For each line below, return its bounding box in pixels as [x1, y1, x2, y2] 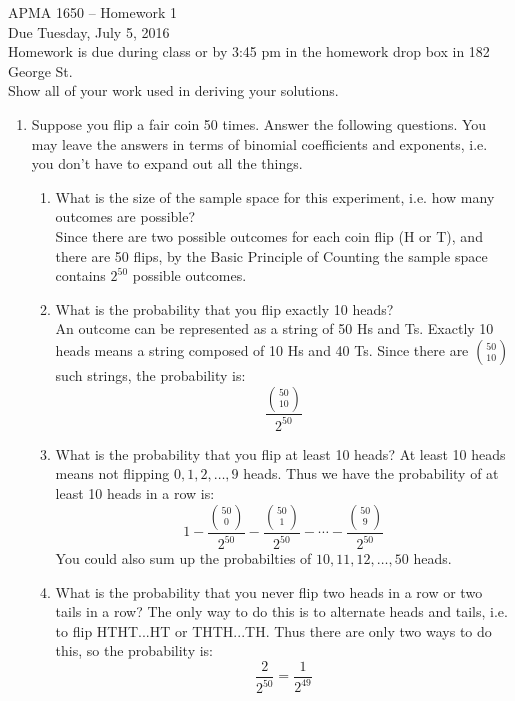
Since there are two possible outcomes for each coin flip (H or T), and [55, 225, 483, 246]
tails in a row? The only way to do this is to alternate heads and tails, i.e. [55, 601, 508, 622]
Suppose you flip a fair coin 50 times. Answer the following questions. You [31, 113, 487, 134]
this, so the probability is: [55, 640, 213, 661]
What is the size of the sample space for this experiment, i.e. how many [55, 186, 495, 207]
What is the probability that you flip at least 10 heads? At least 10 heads [55, 443, 506, 464]
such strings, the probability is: [55, 364, 246, 385]
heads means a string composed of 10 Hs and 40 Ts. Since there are [55, 339, 469, 360]
